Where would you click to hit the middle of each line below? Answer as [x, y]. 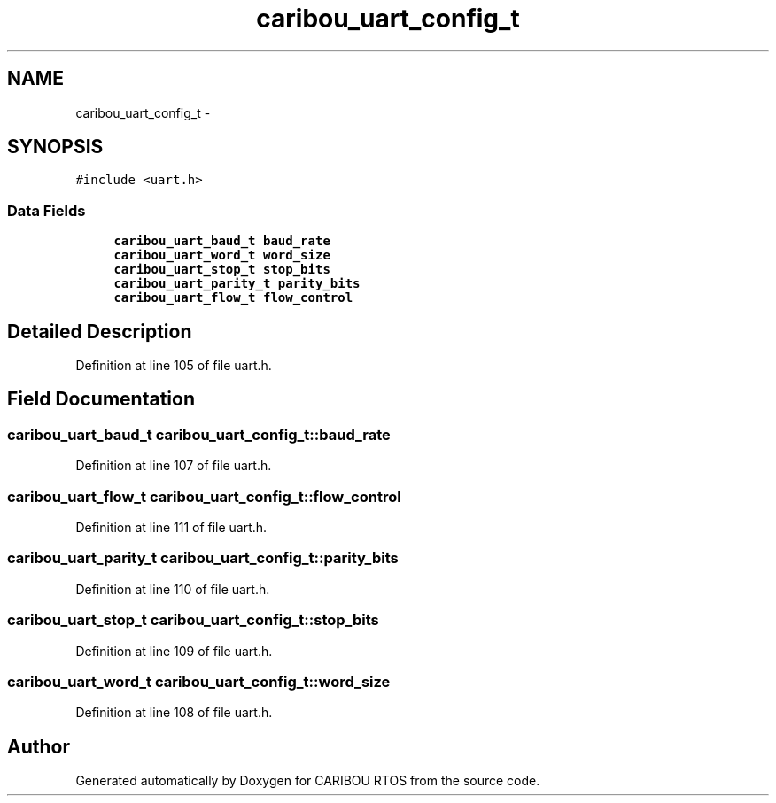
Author [39, 746]
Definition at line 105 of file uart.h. [174, 366]
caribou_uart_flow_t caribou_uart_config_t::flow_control [204, 496]
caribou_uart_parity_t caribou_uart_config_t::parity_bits [203, 558]
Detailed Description [100, 331]
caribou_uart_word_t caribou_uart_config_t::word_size [199, 681]
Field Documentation [101, 399]
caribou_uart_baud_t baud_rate [222, 241]
